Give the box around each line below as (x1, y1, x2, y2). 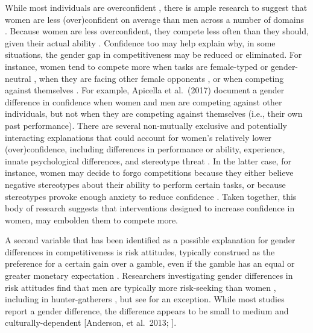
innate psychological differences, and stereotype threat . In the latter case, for (5, 154, 291, 167)
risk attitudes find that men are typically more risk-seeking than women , (5, 281, 276, 293)
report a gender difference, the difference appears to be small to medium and (5, 304, 289, 317)
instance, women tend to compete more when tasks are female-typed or (5, 60, 268, 72)
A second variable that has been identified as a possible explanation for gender (5, 234, 296, 246)
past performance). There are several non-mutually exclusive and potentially (5, 119, 287, 131)
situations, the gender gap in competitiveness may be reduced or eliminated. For (5, 48, 302, 61)
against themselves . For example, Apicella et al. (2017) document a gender (5, 84, 285, 96)
